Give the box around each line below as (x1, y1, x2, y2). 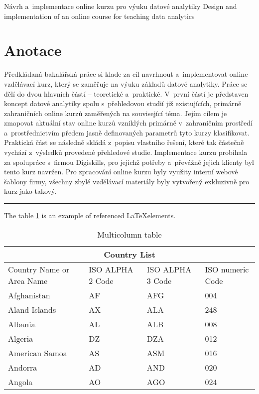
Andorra (8, 361, 37, 373)
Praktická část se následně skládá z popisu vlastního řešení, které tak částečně (4, 137, 244, 147)
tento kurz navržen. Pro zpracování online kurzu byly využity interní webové (4, 166, 238, 177)
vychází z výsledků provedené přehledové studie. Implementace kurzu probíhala (4, 147, 248, 157)
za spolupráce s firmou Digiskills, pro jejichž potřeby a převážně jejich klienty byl (4, 156, 254, 167)
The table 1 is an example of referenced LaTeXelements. (4, 210, 176, 221)
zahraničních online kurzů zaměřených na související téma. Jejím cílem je (4, 108, 227, 118)
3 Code (146, 274, 172, 286)
